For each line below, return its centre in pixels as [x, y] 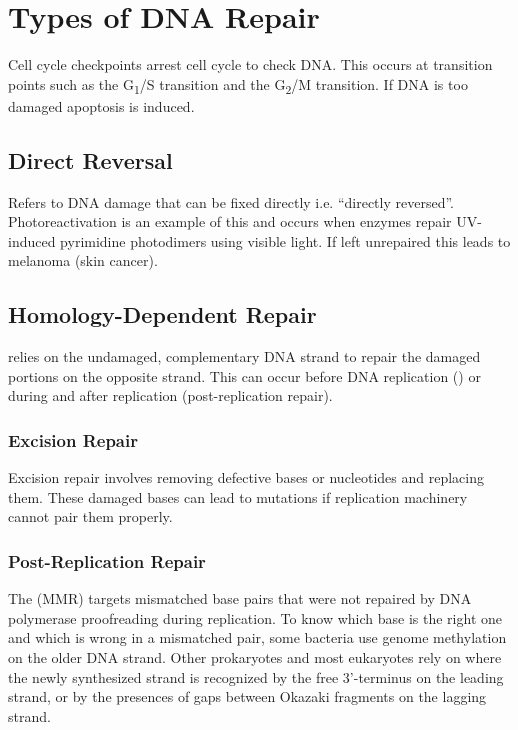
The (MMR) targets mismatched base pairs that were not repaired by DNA [240, 598]
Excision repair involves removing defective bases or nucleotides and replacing [246, 477]
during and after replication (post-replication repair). [170, 395]
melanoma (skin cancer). [83, 260]
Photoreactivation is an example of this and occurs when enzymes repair [230, 221]
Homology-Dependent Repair [162, 314]
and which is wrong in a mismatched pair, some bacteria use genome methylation [257, 637]
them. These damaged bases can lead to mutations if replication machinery [238, 496]
